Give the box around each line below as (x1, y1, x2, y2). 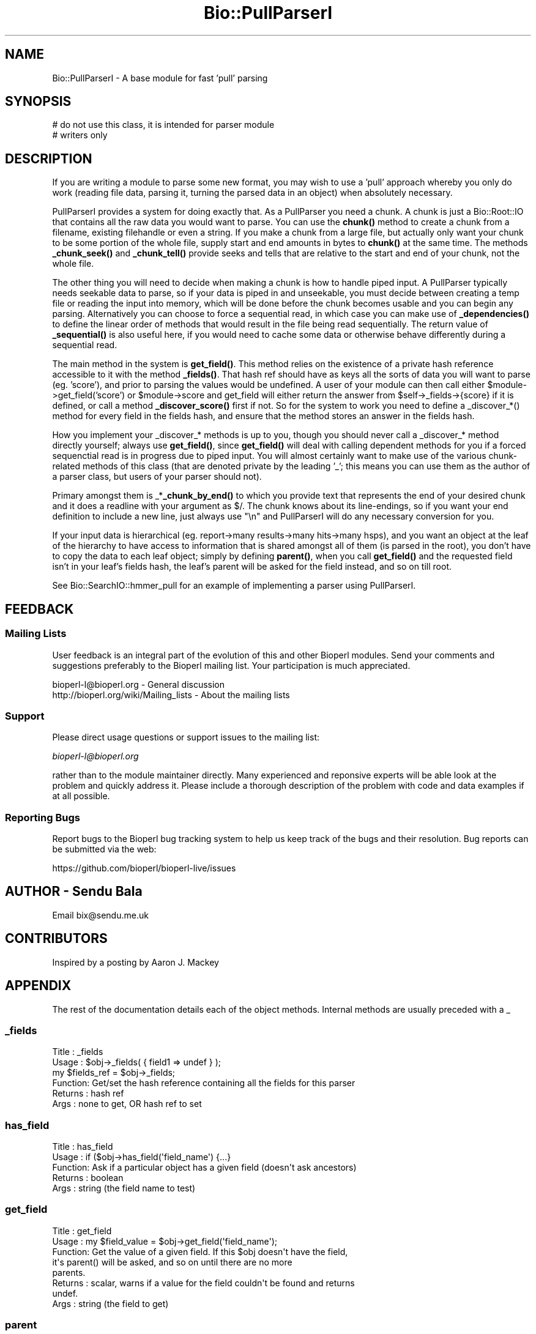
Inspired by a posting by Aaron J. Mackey (52, 956, 219, 967)
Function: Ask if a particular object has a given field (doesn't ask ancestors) (52, 1162, 357, 1173)
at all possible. (52, 791, 110, 802)
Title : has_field (52, 1141, 113, 1152)
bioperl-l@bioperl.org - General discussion (52, 679, 225, 690)
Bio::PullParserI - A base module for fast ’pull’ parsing (52, 72, 268, 83)
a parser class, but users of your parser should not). (52, 471, 262, 482)
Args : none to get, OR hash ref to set (52, 1098, 202, 1109)
